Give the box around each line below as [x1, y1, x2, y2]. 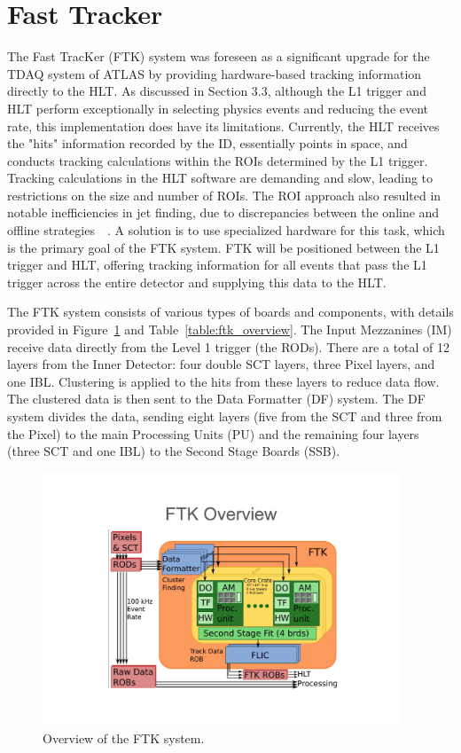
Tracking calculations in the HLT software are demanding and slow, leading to [7, 169, 434, 187]
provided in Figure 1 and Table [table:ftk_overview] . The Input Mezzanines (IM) [7, 320, 452, 339]
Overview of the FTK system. [43, 728, 205, 747]
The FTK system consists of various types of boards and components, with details [7, 302, 454, 321]
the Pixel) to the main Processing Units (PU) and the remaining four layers [7, 424, 419, 443]
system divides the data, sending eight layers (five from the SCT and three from [7, 407, 442, 425]
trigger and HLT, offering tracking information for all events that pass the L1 [7, 255, 427, 274]
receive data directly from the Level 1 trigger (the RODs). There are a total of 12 [7, 337, 450, 356]
